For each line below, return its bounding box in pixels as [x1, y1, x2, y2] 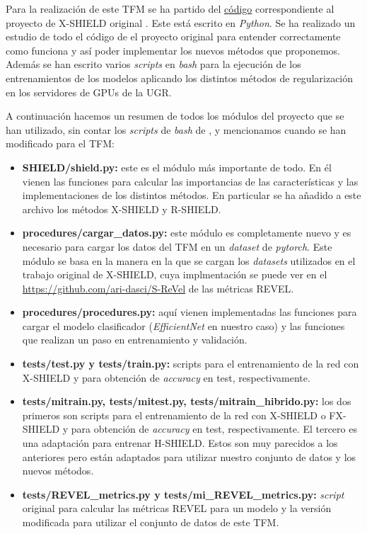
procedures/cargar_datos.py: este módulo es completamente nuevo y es [22, 225, 351, 240]
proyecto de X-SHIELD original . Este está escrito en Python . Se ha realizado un [6, 15, 356, 30]
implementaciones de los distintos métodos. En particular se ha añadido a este [22, 188, 361, 203]
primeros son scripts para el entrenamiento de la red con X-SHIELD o [22, 407, 326, 422]
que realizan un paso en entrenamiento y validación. [22, 332, 247, 347]
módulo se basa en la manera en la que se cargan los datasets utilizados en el [22, 253, 356, 268]
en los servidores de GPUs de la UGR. [6, 84, 172, 99]
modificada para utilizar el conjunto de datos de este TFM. [22, 515, 279, 529]
